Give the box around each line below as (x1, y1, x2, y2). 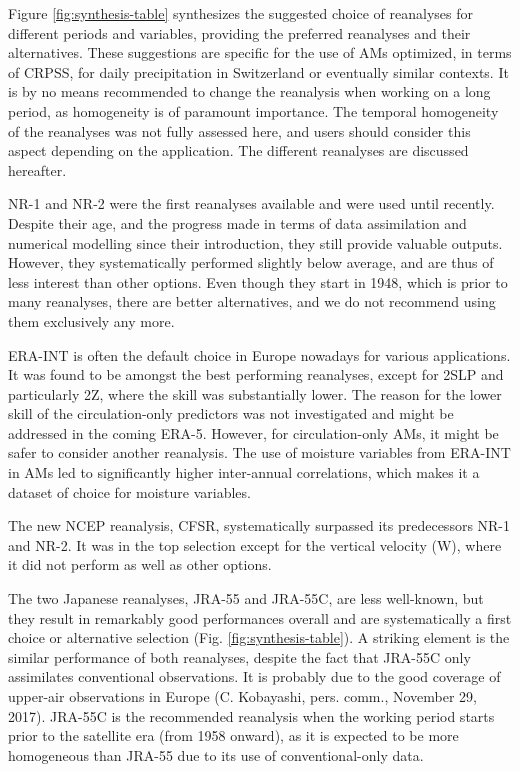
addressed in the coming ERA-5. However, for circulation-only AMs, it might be (8, 422, 499, 443)
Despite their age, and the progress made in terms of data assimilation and (8, 212, 467, 233)
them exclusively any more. (8, 310, 175, 331)
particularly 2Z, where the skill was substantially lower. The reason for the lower (8, 383, 502, 404)
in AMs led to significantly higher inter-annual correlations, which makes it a (8, 462, 480, 483)
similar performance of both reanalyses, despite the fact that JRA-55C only (8, 646, 471, 667)
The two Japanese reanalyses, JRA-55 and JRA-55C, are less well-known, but (8, 588, 484, 609)
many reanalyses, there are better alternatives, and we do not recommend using (8, 291, 496, 312)
